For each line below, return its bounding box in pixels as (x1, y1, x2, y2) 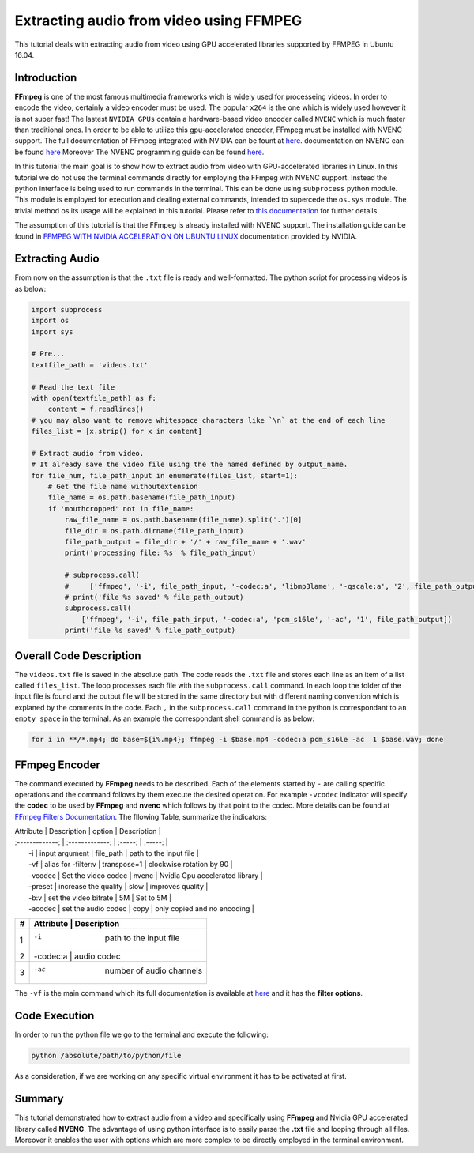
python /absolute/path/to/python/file (31, 1051, 182, 1061)
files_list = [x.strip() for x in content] (31, 427, 203, 436)
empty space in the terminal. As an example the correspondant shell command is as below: (14, 714, 315, 723)
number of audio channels (104, 965, 203, 976)
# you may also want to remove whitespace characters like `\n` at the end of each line (31, 416, 386, 424)
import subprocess (31, 305, 103, 314)
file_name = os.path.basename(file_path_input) (47, 493, 236, 502)
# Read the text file (31, 382, 115, 391)
